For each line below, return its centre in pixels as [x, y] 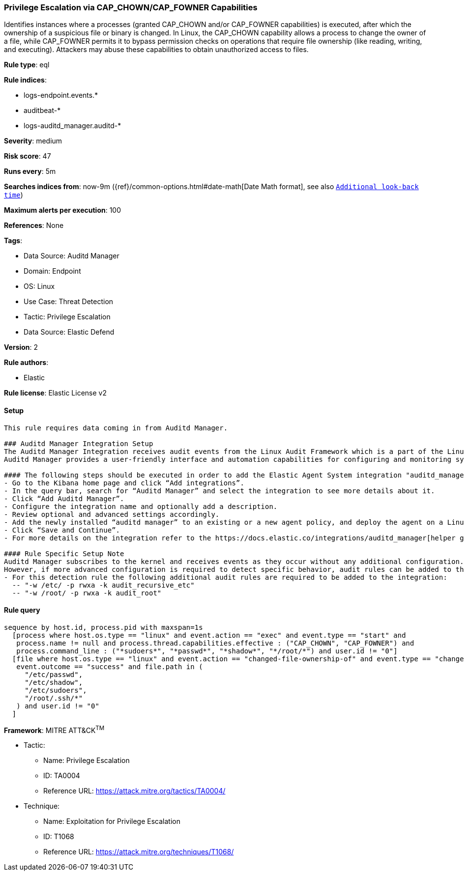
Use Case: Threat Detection [69, 302]
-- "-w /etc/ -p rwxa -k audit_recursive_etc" [103, 585]
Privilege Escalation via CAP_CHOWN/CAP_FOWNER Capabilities [131, 7]
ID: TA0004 [62, 776]
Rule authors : [26, 363]
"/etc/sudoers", [56, 690]
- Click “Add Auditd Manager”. [64, 498]
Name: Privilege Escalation [87, 761]
